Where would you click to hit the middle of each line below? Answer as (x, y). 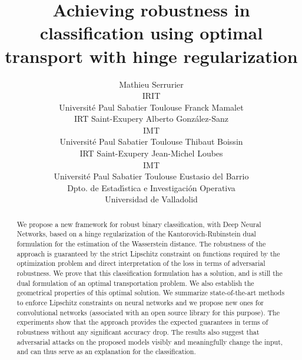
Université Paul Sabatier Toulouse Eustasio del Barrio (151, 176)
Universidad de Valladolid (151, 199)
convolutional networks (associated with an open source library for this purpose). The (148, 312)
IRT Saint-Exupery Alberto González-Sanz (151, 119)
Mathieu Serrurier (151, 84)
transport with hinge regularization (151, 56)
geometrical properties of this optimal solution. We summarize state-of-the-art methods (151, 293)
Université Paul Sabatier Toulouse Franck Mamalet (151, 107)
